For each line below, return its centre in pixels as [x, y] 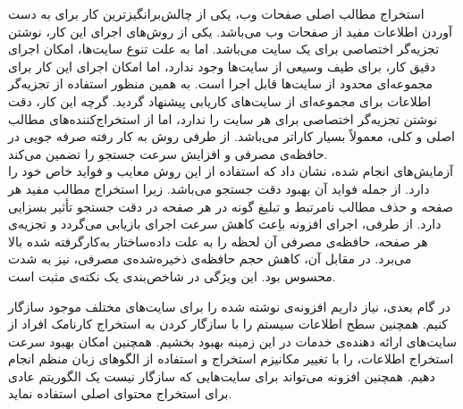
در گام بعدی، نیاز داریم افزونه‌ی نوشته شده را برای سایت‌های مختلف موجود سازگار [229, 306]
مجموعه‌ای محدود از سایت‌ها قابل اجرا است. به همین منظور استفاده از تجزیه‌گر [221, 83]
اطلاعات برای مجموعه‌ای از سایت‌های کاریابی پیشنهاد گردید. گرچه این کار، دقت [220, 100]
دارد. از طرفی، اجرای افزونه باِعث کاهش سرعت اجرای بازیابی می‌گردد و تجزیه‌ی [225, 224]
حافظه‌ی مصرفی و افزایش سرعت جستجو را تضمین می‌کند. [168, 153]
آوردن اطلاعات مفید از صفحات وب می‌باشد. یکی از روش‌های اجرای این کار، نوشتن [230, 31]
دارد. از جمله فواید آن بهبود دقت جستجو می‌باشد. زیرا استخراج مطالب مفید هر [219, 188]
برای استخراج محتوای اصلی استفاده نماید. [120, 393]
